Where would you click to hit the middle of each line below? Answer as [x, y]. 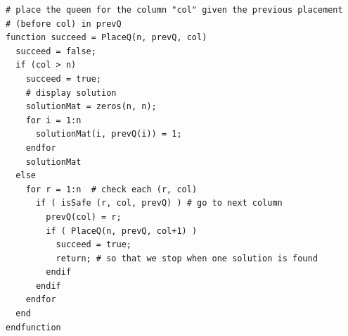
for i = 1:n [53, 120]
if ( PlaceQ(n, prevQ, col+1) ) [122, 231]
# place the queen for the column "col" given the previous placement [174, 10]
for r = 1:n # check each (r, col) [111, 189]
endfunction [33, 327]
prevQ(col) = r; [84, 217]
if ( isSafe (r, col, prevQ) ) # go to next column [159, 203]
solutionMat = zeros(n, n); [91, 107]
